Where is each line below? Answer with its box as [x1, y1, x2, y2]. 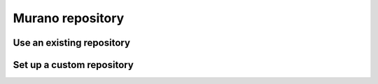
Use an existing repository [13, 37, 131, 49]
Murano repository [13, 10, 125, 26]
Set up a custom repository [13, 59, 134, 71]
